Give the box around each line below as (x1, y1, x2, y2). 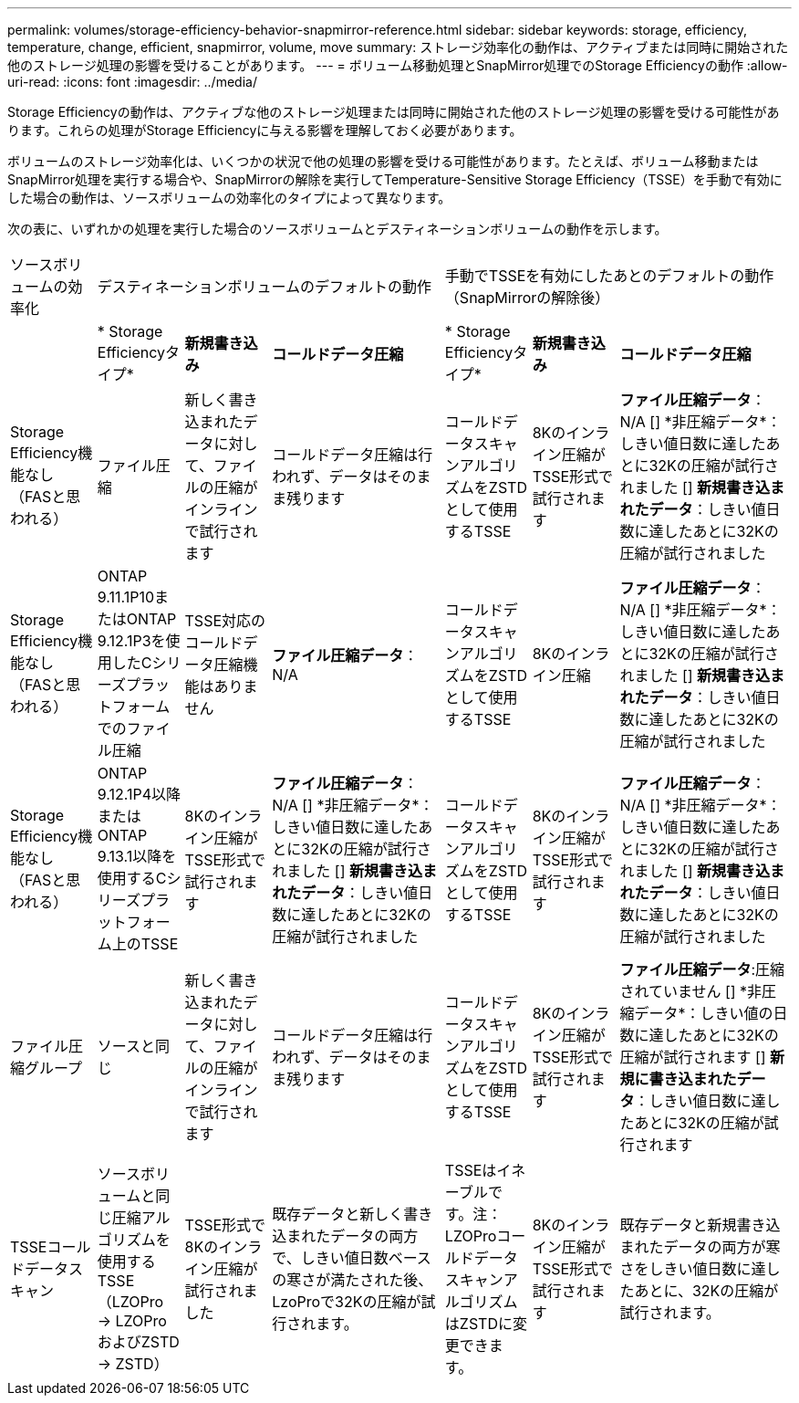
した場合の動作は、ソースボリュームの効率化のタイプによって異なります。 (7, 190, 451, 205)
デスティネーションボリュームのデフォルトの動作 (97, 277, 432, 296)
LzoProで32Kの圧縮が (272, 1293, 421, 1311)
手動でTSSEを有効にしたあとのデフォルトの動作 (444, 267, 774, 285)
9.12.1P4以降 (97, 785, 182, 803)
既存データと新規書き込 (619, 1216, 781, 1234)
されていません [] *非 (619, 982, 763, 1000)
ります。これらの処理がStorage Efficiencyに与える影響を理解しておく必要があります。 (7, 122, 523, 138)
